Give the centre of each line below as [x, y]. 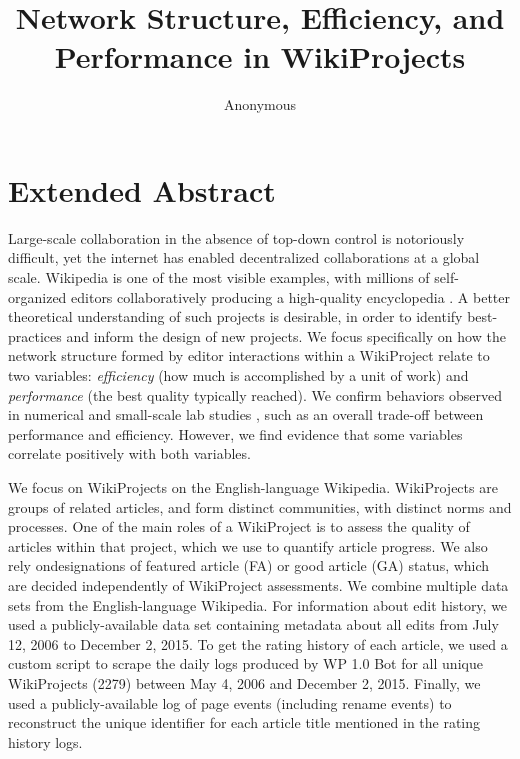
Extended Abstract [142, 189]
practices [35, 335]
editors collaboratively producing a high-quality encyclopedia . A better [291, 296]
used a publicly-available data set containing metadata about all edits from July [253, 624]
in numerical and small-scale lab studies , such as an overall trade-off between [246, 414]
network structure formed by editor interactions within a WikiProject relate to [249, 355]
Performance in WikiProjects [260, 56]
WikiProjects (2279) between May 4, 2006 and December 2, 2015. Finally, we [244, 682]
